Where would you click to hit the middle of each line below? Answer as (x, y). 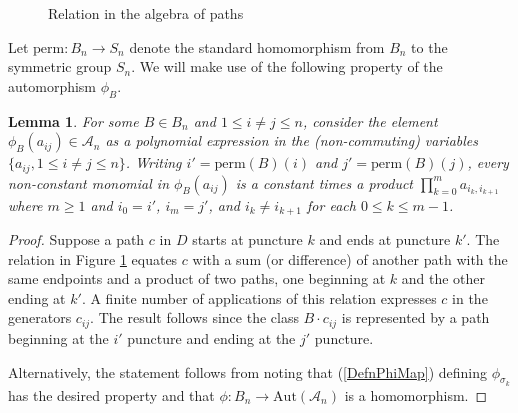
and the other (443, 278)
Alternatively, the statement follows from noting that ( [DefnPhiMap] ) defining (248, 371)
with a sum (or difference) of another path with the (350, 258)
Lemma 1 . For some (73, 120)
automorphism (52, 85)
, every (488, 162)
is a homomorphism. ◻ (416, 394)
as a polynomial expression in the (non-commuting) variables (292, 140)
